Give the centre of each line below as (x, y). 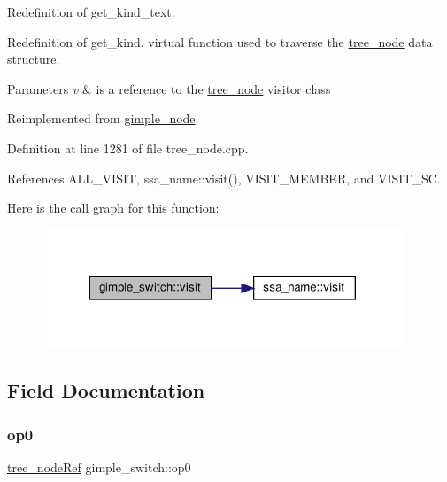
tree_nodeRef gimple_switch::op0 (99, 466)
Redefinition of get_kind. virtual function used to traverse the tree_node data (220, 41)
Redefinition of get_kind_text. (91, 12)
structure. (34, 59)
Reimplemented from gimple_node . (103, 118)
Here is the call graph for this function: (113, 208)
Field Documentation (106, 390)
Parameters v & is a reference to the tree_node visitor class (169, 88)
